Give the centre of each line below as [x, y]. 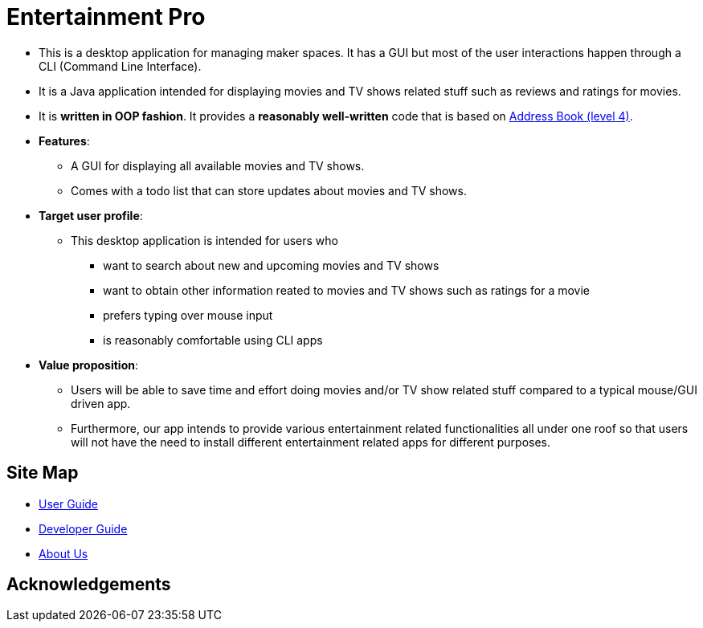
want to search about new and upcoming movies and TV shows [271, 265]
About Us [63, 553]
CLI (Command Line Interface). [120, 66]
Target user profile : [91, 215]
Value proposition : [89, 365]
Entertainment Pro [106, 17]
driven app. [101, 403]
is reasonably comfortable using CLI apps [213, 340]
